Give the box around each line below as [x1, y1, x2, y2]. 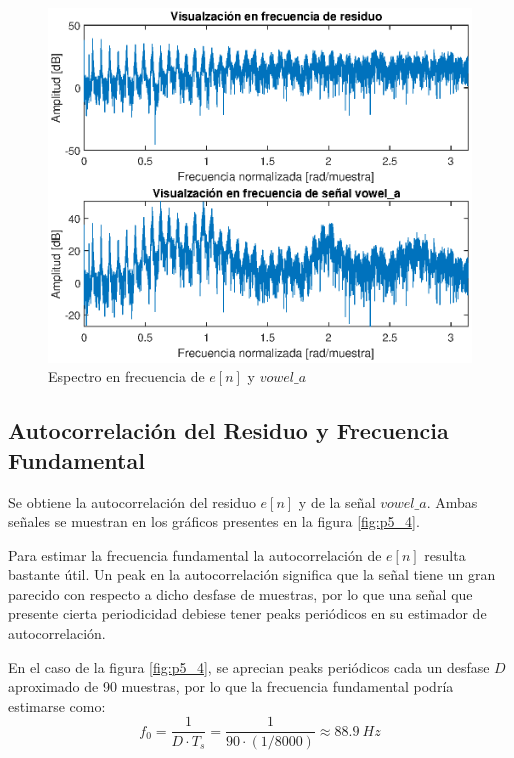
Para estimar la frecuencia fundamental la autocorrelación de [8, 544, 382, 565]
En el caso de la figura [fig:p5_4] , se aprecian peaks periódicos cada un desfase [8, 656, 490, 677]
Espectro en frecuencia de [48, 366, 205, 387]
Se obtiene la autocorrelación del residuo [8, 491, 256, 512]
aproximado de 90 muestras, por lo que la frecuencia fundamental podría [8, 676, 454, 697]
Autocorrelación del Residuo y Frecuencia [8, 415, 449, 446]
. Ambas [426, 491, 478, 512]
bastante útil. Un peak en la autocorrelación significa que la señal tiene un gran [8, 564, 496, 585]
